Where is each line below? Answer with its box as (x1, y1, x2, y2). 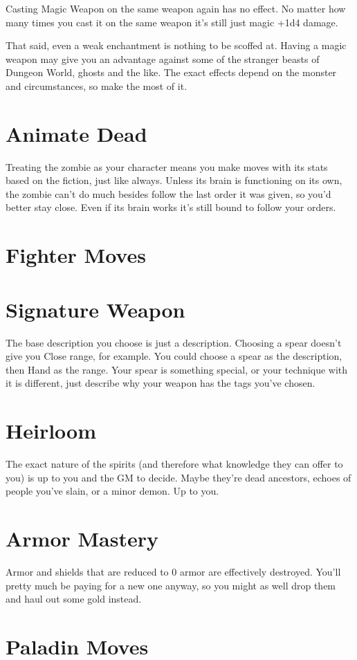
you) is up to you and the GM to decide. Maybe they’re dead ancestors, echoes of (6, 470, 351, 484)
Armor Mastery (6, 524, 159, 553)
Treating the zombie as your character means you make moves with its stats (6, 159, 328, 174)
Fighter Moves (6, 241, 146, 269)
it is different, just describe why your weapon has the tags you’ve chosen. (6, 376, 315, 390)
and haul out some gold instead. (6, 592, 142, 606)
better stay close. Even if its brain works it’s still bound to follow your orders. (6, 200, 336, 214)
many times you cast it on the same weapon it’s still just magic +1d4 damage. (6, 15, 338, 29)
